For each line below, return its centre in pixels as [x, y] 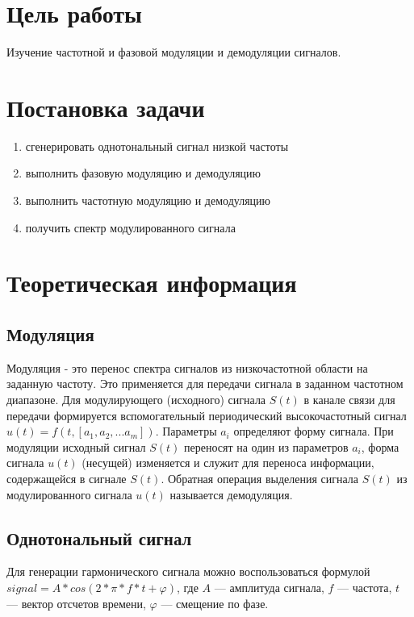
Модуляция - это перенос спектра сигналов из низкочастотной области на [187, 367]
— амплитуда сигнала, [269, 587]
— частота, [365, 587]
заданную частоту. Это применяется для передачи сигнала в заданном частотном [205, 384]
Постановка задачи [106, 107]
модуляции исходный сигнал [76, 446]
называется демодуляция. [231, 494]
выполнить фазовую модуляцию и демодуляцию [143, 173]
